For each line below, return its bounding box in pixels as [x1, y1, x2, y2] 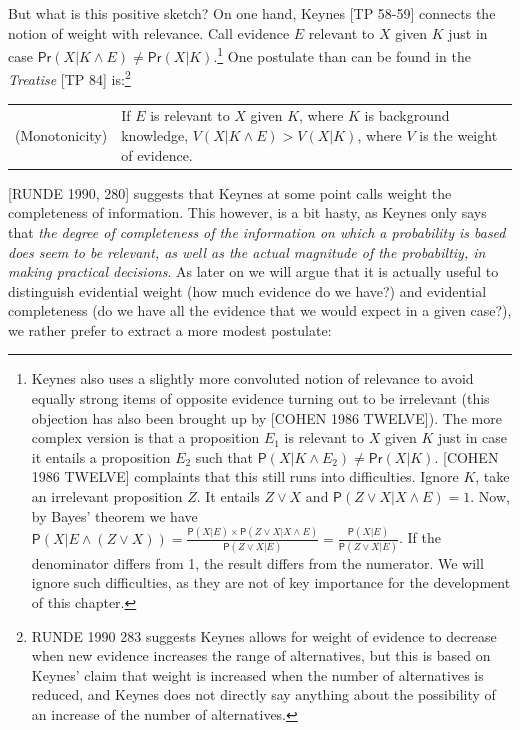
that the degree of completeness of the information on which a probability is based [8, 221, 506, 242]
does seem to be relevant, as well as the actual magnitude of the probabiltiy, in [8, 241, 486, 262]
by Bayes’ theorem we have [31, 505, 198, 526]
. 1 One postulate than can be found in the [213, 43, 471, 66]
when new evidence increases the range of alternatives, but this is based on [31, 645, 491, 666]
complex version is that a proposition [31, 427, 260, 448]
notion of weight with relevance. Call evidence [8, 22, 290, 43]
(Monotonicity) [15, 125, 108, 146]
